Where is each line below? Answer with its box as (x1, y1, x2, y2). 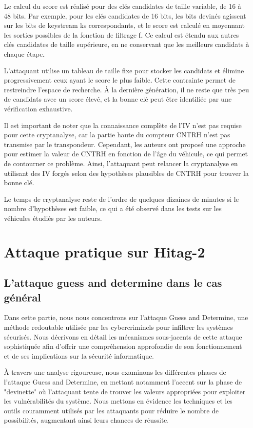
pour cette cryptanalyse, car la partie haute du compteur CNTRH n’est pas (4, 129, 230, 140)
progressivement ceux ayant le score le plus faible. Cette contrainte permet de (4, 75, 235, 85)
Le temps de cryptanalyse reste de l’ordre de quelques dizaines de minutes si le (4, 193, 239, 204)
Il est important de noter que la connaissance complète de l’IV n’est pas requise (4, 120, 242, 130)
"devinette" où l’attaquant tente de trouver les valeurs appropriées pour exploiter (4, 386, 246, 396)
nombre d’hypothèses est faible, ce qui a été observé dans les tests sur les (4, 203, 222, 214)
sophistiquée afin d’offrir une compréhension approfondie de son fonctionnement (4, 341, 242, 351)
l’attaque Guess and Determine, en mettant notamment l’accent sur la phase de (4, 377, 242, 386)
